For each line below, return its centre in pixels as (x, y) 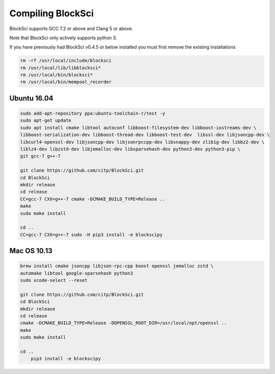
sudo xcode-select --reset (54, 280)
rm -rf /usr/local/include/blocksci (66, 61)
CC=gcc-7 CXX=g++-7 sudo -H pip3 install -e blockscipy (91, 235)
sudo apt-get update (46, 121)
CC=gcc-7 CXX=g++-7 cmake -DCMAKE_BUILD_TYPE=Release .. (93, 199)
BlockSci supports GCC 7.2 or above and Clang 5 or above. (71, 29)
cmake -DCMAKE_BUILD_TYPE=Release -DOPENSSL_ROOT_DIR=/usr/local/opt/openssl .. (123, 323)
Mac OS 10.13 (31, 251)
